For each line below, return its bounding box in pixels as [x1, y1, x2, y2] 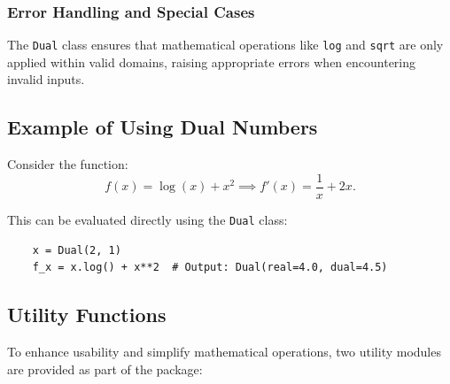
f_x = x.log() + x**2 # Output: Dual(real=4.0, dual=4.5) [32, 261, 388, 274]
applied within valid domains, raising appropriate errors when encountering [7, 52, 416, 71]
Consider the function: [7, 155, 128, 173]
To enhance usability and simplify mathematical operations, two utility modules [7, 342, 441, 360]
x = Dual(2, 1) [32, 243, 121, 257]
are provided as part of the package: [7, 359, 203, 378]
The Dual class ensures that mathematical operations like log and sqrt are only [7, 35, 444, 54]
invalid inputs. [7, 70, 85, 88]
